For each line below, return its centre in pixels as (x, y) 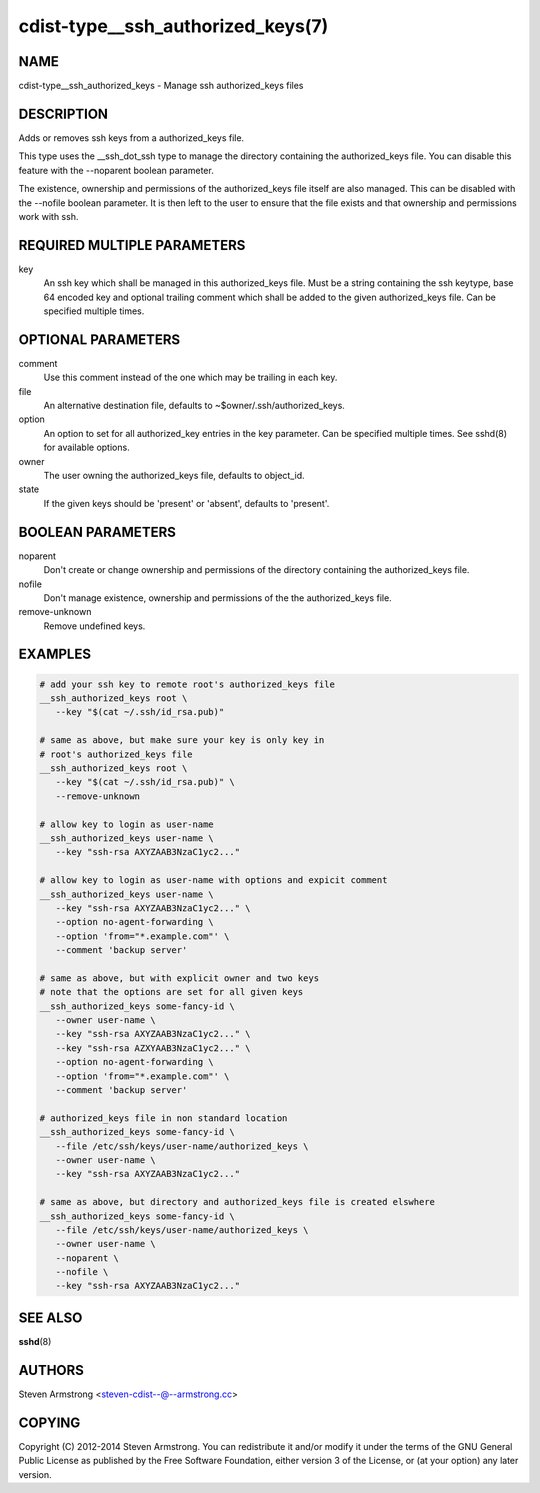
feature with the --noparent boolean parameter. (116, 170)
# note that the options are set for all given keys (171, 992)
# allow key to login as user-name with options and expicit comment (213, 880)
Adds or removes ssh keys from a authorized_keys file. (131, 137)
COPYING (49, 1422)
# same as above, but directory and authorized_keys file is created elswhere (237, 1202)
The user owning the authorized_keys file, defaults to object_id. (174, 476)
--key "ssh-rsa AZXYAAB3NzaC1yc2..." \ (153, 1048)
